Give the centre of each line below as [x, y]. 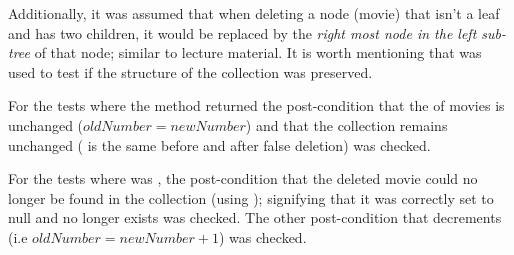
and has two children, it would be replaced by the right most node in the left [242, 32]
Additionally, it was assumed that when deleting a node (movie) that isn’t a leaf [254, 13]
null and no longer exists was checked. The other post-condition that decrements [255, 217]
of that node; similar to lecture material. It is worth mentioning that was [258, 52]
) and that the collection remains [346, 124]
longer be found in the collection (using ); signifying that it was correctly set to [251, 197]
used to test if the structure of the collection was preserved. [190, 71]
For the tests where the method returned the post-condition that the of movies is [256, 105]
